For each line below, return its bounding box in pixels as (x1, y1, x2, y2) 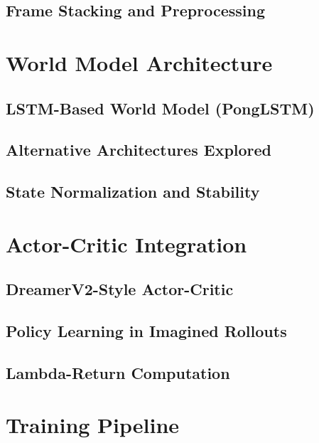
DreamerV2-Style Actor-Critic (6, 278, 234, 300)
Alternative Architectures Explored (6, 139, 272, 161)
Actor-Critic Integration (6, 229, 247, 258)
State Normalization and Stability (6, 181, 260, 203)
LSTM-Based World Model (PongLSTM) (6, 97, 315, 119)
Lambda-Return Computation (6, 361, 230, 383)
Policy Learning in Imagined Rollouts (6, 320, 287, 342)
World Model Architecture (6, 48, 273, 77)
